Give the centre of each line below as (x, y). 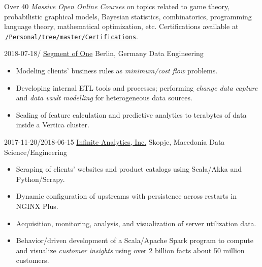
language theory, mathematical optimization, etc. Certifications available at (121, 26)
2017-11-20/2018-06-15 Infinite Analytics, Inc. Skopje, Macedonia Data (114, 142)
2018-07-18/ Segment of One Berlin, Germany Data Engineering (104, 53)
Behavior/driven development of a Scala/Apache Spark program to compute (135, 240)
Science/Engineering (36, 152)
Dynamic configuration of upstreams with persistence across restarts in (126, 196)
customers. (32, 260)
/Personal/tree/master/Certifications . (72, 36)
